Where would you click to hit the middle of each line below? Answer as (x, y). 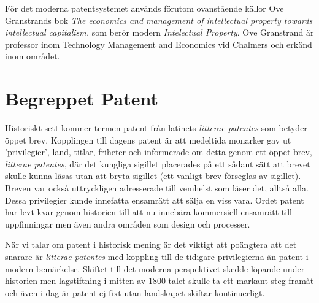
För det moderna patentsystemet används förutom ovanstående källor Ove (144, 8)
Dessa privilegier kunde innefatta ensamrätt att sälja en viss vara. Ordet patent (155, 200)
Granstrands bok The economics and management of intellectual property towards (159, 20)
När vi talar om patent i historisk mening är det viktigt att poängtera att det (151, 244)
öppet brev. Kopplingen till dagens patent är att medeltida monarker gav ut (148, 140)
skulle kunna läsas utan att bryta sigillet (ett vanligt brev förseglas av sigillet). (153, 176)
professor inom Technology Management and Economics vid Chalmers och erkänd (159, 44)
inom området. (33, 56)
